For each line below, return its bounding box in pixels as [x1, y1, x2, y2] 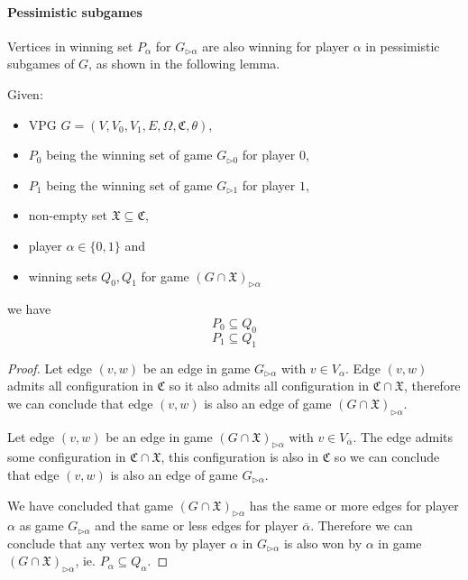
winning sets [28, 266, 97, 285]
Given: [7, 84, 43, 103]
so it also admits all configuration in [169, 376, 370, 395]
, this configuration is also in [161, 447, 318, 466]
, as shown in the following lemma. [88, 54, 280, 73]
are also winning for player [202, 36, 349, 55]
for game [141, 266, 189, 285]
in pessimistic [365, 36, 440, 55]
